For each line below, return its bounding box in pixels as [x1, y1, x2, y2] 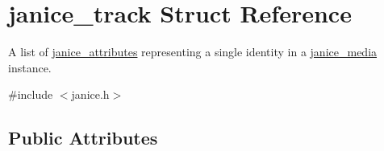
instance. [8, 59, 52, 75]
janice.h [71, 86, 110, 103]
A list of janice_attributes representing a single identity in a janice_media [8, 43, 378, 60]
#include [8, 86, 53, 103]
